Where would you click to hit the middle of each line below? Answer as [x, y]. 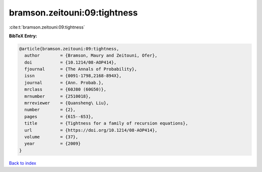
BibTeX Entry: [23, 36]
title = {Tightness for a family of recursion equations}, [106, 123]
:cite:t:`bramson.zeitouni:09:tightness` [47, 27]
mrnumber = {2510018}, [58, 96]
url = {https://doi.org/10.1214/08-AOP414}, [91, 130]
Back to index [23, 163]
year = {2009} [53, 144]
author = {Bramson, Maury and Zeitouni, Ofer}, [91, 55]
